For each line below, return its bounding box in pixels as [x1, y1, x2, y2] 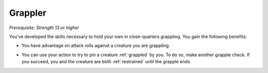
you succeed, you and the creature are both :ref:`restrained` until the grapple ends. [21, 59, 192, 65]
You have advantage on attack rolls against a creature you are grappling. [21, 42, 170, 49]
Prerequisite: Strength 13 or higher [9, 25, 79, 31]
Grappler [9, 7, 47, 18]
